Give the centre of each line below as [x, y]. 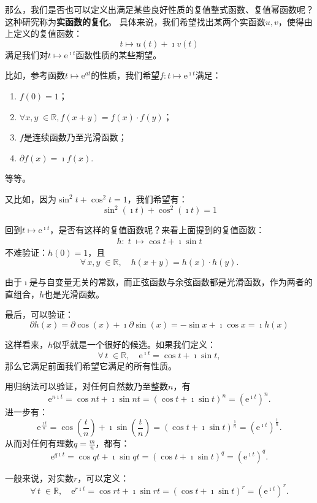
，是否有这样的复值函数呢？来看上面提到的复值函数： [157, 230]
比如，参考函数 [35, 75]
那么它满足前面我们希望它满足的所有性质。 [91, 365]
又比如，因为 [31, 198]
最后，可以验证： [39, 314]
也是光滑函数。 [74, 294]
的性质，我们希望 [125, 75]
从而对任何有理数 [39, 443]
